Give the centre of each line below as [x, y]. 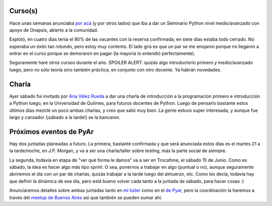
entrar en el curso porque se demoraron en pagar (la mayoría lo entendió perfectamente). [102, 53]
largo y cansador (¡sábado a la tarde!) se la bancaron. [65, 117]
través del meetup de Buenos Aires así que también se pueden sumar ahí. [86, 197]
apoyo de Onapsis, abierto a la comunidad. [54, 30]
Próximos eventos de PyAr [52, 132]
